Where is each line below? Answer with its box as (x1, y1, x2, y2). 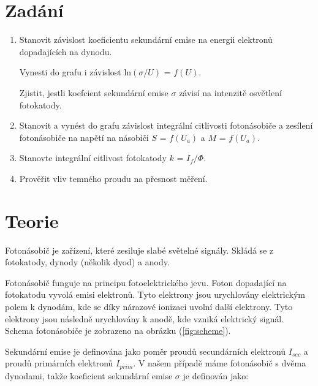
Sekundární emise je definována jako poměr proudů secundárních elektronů (5, 344, 286, 357)
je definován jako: (183, 369, 249, 382)
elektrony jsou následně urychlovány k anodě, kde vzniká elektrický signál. (5, 312, 284, 325)
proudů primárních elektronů (5, 357, 113, 369)
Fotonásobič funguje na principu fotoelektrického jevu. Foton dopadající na (5, 276, 287, 289)
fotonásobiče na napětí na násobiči (19, 131, 149, 143)
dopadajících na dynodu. (19, 45, 112, 58)
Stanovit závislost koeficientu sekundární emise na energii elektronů (19, 33, 273, 46)
